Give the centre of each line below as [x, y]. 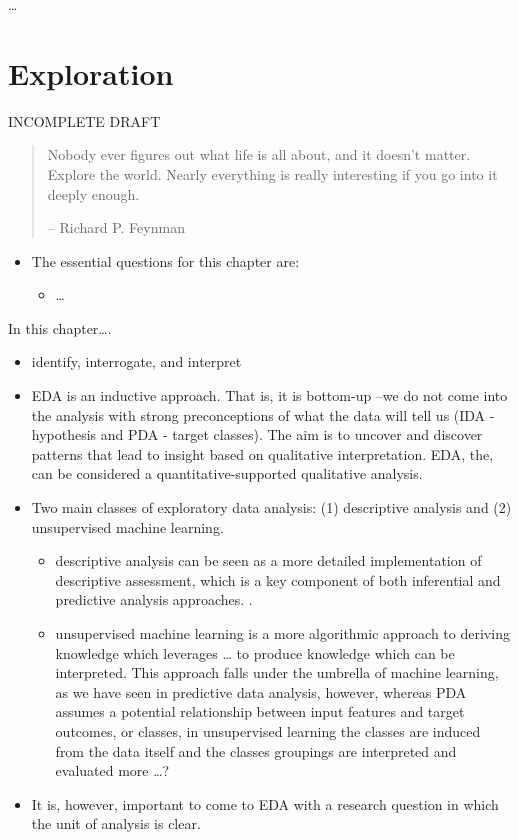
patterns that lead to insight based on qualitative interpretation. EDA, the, [262, 453]
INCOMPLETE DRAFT [84, 120]
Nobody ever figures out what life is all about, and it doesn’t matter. [259, 154]
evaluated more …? [112, 770]
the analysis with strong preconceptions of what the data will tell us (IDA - [263, 414]
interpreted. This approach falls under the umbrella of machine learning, [277, 672]
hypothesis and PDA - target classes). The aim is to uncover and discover [257, 434]
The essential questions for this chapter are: [165, 260]
